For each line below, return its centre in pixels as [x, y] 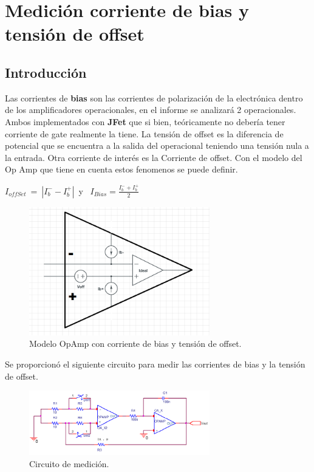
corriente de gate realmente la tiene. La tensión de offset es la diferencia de [144, 133]
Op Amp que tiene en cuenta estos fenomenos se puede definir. [121, 169]
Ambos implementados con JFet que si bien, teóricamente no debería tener [145, 121]
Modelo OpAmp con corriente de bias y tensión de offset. [135, 344]
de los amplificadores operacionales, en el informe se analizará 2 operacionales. [151, 110]
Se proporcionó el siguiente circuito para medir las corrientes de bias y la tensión [155, 364]
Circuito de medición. [69, 463]
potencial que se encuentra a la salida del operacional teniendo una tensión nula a [157, 145]
